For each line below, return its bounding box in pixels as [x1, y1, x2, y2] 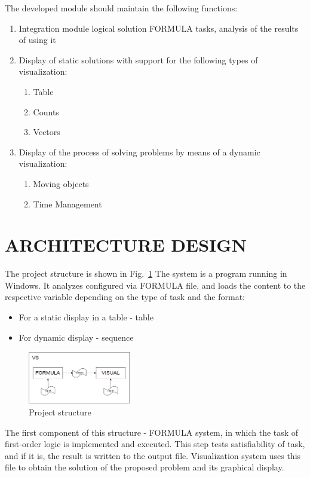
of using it [19, 33, 56, 46]
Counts [33, 105, 59, 118]
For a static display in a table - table [19, 311, 154, 323]
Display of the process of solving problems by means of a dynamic [19, 145, 260, 158]
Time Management [33, 197, 102, 210]
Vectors [33, 126, 60, 138]
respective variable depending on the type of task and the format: [5, 291, 245, 303]
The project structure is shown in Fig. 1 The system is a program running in [5, 267, 287, 280]
